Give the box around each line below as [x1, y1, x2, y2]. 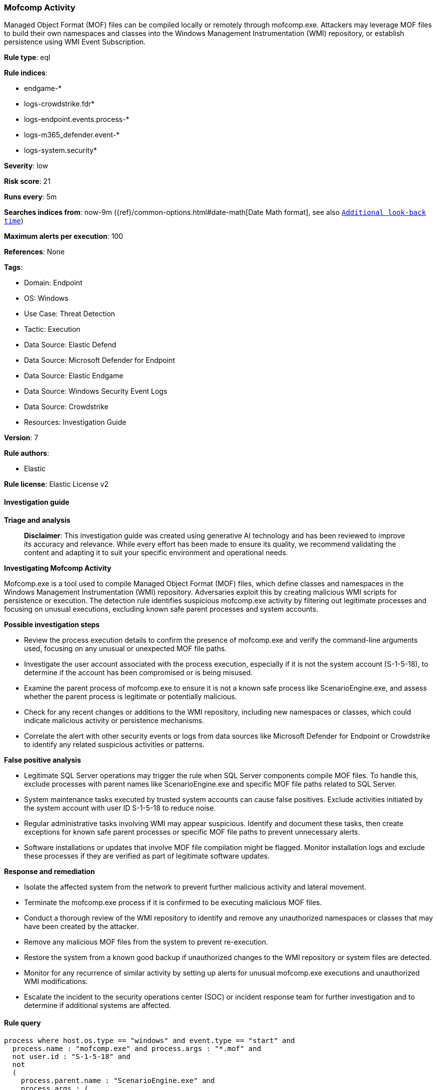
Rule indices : [4, 68, 47, 77]
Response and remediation [4, 867, 95, 876]
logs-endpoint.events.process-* [24, 115, 129, 124]
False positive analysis [4, 755, 81, 764]
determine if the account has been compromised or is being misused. [24, 668, 253, 677]
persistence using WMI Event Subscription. [4, 37, 146, 46]
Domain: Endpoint [24, 278, 82, 287]
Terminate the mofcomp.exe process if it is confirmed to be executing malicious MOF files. [24, 898, 322, 907]
